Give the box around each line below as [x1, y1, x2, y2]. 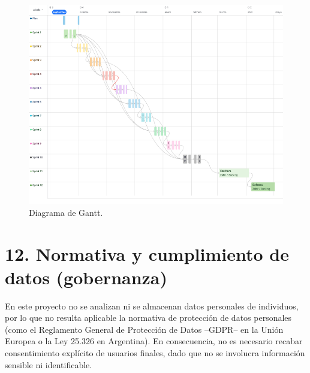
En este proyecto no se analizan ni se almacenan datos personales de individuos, [5, 299, 299, 312]
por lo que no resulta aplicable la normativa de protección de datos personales [5, 311, 292, 324]
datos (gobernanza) [5, 264, 168, 289]
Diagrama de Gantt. [29, 206, 103, 218]
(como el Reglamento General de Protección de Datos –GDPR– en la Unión [5, 323, 284, 335]
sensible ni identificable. [5, 358, 92, 371]
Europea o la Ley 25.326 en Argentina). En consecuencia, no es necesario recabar [5, 335, 303, 347]
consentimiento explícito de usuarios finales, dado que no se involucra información [5, 347, 305, 359]
